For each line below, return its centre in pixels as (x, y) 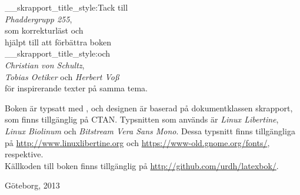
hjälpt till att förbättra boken (58, 42)
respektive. (24, 154)
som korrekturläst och (44, 30)
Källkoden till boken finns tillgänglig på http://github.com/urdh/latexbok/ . (142, 165)
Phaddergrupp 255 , (39, 19)
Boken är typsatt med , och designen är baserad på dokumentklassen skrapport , (149, 108)
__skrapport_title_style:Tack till (66, 7)
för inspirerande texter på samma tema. (76, 88)
